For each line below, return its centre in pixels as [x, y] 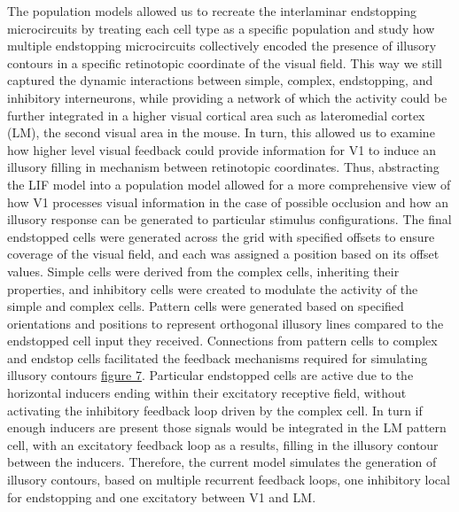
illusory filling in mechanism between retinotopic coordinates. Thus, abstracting [223, 167]
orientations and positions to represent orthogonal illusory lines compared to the [226, 323]
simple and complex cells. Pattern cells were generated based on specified [206, 306]
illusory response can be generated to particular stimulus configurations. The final [229, 219]
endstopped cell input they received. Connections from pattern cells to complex [222, 341]
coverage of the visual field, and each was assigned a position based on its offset [223, 254]
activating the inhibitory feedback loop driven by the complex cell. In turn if [215, 410]
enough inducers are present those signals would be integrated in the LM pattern [227, 427]
